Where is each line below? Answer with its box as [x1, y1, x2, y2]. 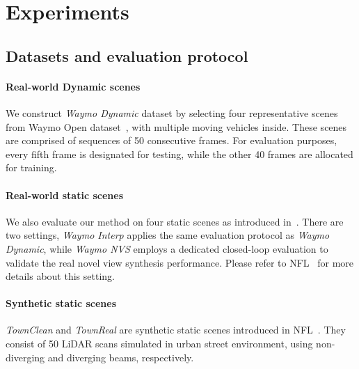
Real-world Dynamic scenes [6, 79, 141, 93]
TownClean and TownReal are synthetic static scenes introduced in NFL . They [6, 322, 346, 337]
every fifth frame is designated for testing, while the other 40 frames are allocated [6, 146, 353, 161]
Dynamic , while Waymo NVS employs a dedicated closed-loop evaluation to [6, 241, 328, 256]
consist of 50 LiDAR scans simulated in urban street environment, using [6, 336, 313, 351]
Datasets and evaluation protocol [6, 45, 248, 66]
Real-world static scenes [6, 187, 124, 202]
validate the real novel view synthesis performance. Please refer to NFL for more [6, 255, 354, 269]
